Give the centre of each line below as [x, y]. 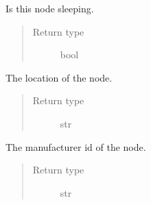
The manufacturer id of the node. [76, 146]
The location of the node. [59, 77]
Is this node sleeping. [50, 8]
